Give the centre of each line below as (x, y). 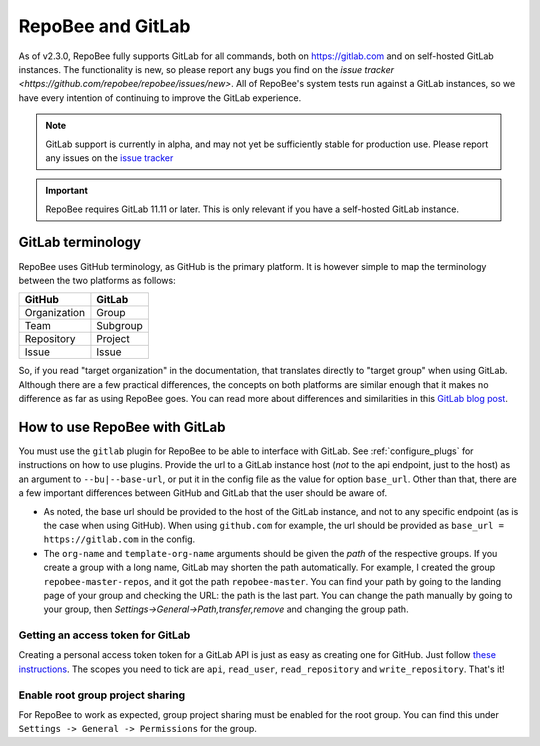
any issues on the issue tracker (109, 157)
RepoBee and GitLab (104, 26)
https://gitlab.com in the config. (119, 539)
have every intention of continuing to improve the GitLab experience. (160, 97)
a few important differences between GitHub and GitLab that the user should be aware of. (203, 493)
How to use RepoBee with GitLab (122, 426)
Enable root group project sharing (101, 695)
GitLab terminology (80, 242)
